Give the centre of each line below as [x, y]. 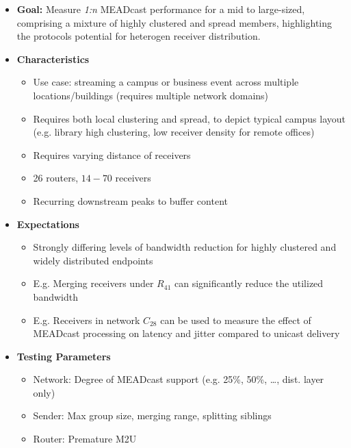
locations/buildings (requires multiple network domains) [151, 95]
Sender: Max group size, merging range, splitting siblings [152, 415]
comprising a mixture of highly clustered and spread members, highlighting [174, 22]
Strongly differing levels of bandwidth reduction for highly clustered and [185, 247]
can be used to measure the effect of [236, 320]
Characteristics [53, 59]
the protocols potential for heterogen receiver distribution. [139, 36]
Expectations [48, 224]
